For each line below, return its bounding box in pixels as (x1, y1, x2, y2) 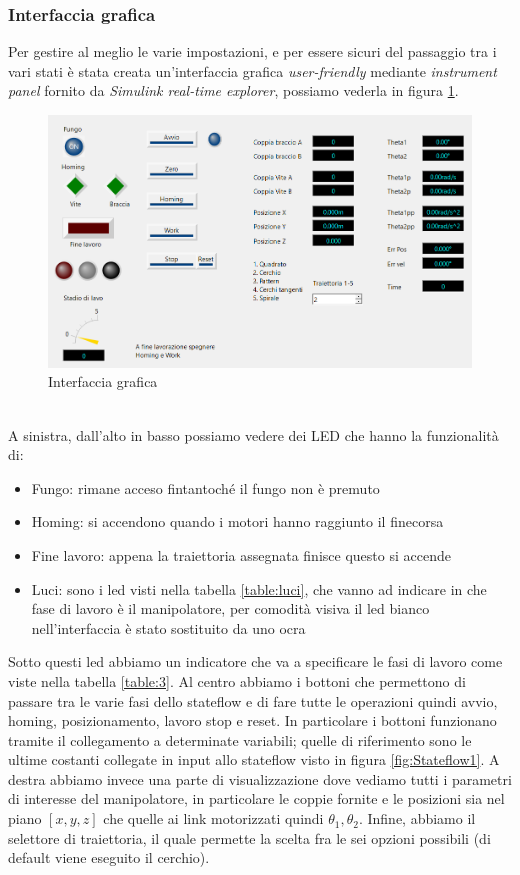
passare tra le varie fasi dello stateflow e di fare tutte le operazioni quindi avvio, (8, 690, 498, 711)
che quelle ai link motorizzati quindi (103, 808, 324, 829)
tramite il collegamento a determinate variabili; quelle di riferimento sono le (8, 729, 472, 750)
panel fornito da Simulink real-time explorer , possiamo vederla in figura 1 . (8, 80, 459, 101)
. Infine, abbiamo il (358, 808, 476, 829)
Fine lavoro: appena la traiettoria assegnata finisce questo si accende (31, 544, 451, 565)
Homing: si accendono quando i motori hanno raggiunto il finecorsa (31, 511, 444, 532)
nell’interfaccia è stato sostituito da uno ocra (31, 617, 306, 638)
